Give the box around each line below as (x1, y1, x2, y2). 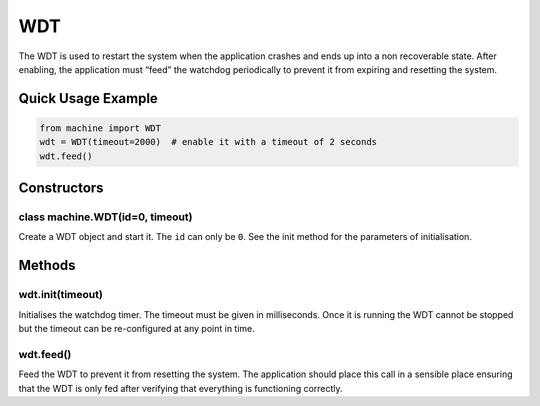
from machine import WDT (39, 122, 162, 134)
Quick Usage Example (18, 90, 159, 107)
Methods (18, 257, 76, 274)
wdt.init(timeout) (18, 288, 104, 302)
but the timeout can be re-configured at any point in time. (18, 323, 255, 335)
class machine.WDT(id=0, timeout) (18, 210, 193, 224)
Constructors (18, 180, 104, 197)
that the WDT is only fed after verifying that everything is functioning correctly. (18, 382, 344, 394)
